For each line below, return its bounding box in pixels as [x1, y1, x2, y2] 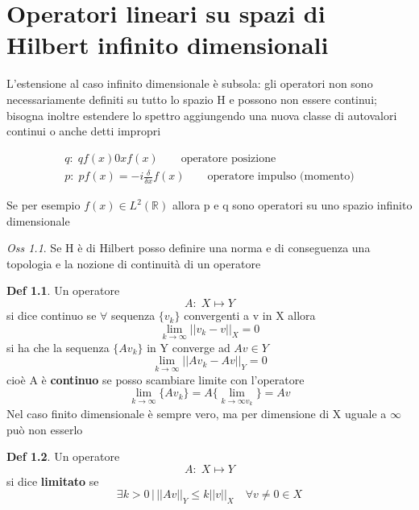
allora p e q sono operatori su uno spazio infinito [172, 197, 413, 214]
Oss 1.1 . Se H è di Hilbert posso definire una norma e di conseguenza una [6, 239, 371, 256]
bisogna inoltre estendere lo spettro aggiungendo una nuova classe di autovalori [6, 106, 397, 123]
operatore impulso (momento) [207, 171, 355, 183]
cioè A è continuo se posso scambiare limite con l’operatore [6, 371, 305, 388]
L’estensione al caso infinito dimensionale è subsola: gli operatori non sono [6, 75, 373, 92]
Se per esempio [6, 197, 81, 214]
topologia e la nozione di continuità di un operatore [6, 255, 261, 272]
